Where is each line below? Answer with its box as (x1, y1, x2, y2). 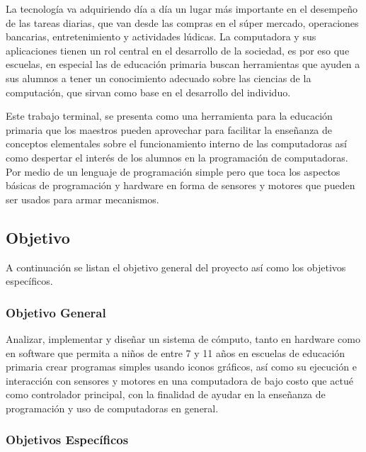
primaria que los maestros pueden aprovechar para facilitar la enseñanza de (6, 122, 333, 137)
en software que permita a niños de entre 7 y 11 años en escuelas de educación (6, 345, 345, 360)
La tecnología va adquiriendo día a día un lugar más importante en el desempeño (6, 1, 358, 16)
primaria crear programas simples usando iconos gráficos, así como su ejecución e (6, 359, 357, 374)
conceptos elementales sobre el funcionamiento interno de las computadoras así (6, 136, 347, 151)
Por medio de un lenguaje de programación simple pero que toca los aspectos (6, 164, 341, 179)
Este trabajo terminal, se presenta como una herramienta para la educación (6, 108, 333, 123)
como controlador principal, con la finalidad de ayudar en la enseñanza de (6, 387, 326, 402)
